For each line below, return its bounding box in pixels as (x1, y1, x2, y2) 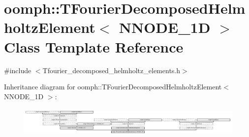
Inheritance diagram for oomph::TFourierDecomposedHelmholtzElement (4, 82, 222, 92)
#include (4, 65, 31, 75)
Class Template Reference (4, 36, 184, 56)
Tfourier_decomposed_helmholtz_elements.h (42, 65, 181, 75)
